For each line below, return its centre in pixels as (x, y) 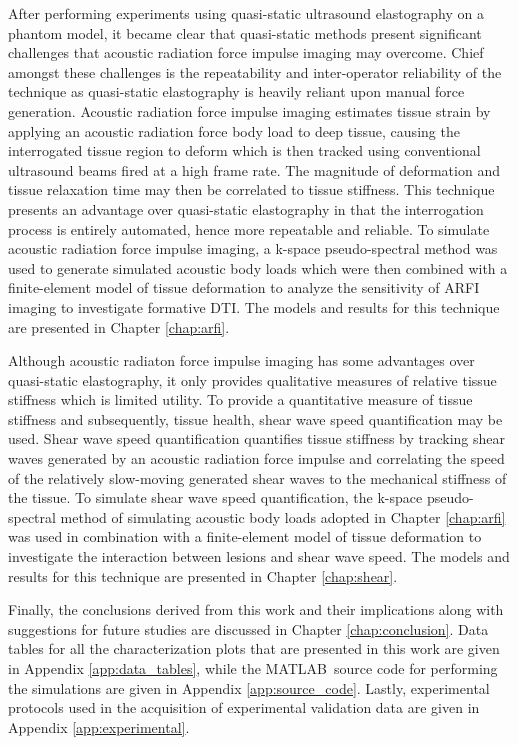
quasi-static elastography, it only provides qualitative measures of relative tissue (252, 379)
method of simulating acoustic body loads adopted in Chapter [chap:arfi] (283, 516)
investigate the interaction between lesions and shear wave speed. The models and (259, 556)
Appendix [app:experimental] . (99, 726)
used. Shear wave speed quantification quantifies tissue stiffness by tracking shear (257, 438)
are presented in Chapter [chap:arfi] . (119, 326)
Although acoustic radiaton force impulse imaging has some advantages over (241, 360)
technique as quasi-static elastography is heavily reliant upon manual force (236, 91)
